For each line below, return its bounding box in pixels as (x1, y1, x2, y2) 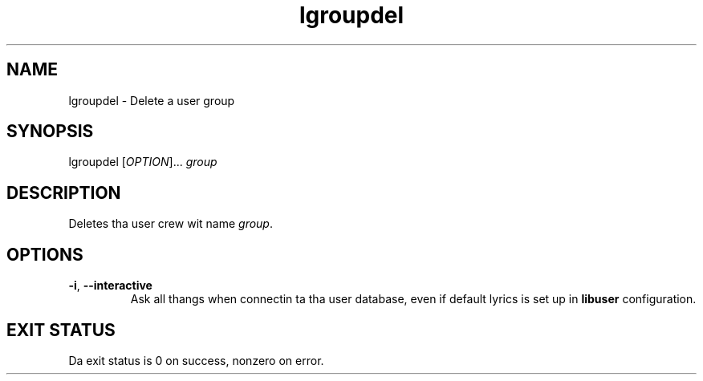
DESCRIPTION (6, 182, 121, 203)
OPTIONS (6, 244, 83, 265)
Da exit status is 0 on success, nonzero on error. (68, 353, 324, 367)
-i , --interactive (68, 278, 152, 293)
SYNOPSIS (6, 121, 94, 142)
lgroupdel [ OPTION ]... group (68, 155, 217, 169)
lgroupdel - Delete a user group (68, 93, 235, 107)
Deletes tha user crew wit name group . (68, 217, 273, 231)
